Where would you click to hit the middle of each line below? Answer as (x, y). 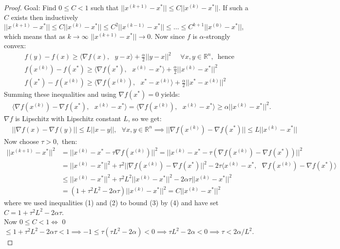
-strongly (217, 36)
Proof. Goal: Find (30, 7)
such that (105, 7)
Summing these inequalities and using (60, 94)
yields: (170, 94)
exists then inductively (45, 17)
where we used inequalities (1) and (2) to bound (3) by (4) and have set (111, 203)
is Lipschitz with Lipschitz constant (68, 118)
